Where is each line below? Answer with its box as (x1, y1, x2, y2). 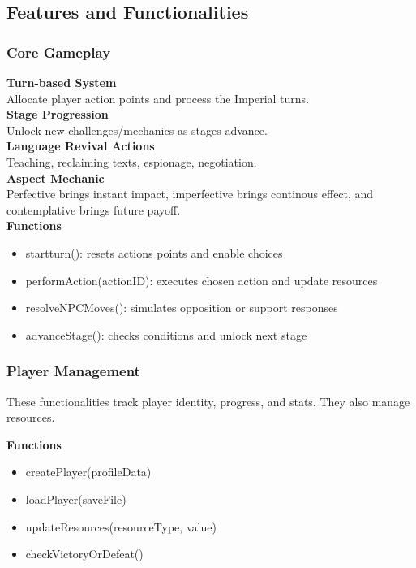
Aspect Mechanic (6, 169, 105, 186)
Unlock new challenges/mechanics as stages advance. (6, 121, 268, 138)
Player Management (6, 361, 140, 381)
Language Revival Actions (6, 137, 155, 154)
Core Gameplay (6, 41, 111, 62)
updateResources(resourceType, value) (25, 518, 217, 535)
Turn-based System (6, 74, 117, 90)
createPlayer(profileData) (25, 463, 152, 480)
